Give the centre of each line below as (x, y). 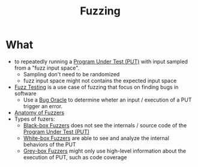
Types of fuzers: (34, 119)
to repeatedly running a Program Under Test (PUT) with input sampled (101, 61)
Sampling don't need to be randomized (71, 74)
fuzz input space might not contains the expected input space (100, 80)
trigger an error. (43, 106)
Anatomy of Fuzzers (39, 112)
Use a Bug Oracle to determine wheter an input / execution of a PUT (107, 100)
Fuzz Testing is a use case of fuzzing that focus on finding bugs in (96, 87)
